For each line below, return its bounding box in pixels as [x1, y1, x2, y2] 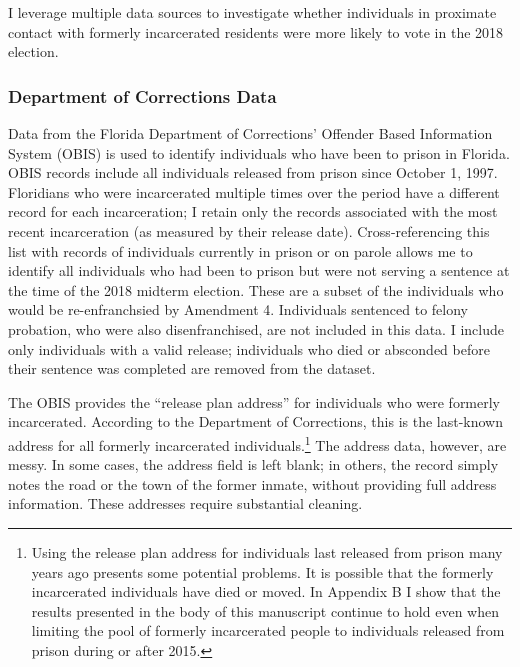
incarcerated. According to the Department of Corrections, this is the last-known [8, 411, 503, 432]
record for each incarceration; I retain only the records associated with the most [8, 201, 498, 222]
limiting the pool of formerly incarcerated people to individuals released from [31, 620, 505, 641]
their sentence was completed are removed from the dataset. [8, 358, 376, 379]
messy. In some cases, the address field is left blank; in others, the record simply [8, 454, 499, 475]
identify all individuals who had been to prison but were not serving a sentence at [8, 260, 510, 281]
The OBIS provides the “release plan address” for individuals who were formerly [8, 391, 501, 412]
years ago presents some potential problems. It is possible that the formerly [31, 561, 494, 582]
